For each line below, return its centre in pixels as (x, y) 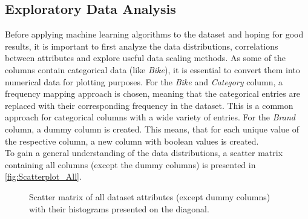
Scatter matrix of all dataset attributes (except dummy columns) (150, 196)
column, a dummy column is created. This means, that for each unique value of (152, 129)
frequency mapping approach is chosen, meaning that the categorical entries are (153, 93)
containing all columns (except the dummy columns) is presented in (130, 164)
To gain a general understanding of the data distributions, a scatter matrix (144, 153)
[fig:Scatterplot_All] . (43, 176)
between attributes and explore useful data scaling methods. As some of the (146, 58)
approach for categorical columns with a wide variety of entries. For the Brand (150, 117)
